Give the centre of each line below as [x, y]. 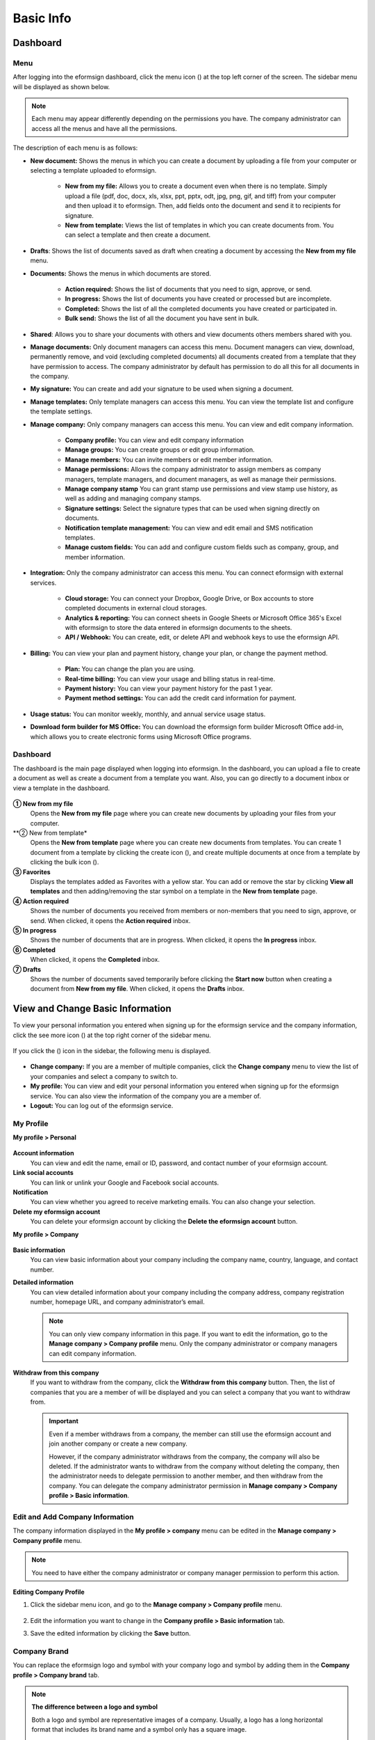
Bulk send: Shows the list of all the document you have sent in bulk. [162, 318]
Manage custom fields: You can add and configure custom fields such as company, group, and [202, 547]
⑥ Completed [34, 949]
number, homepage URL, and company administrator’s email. [117, 1302]
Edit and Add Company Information [74, 1517]
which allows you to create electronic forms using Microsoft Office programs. [141, 736]
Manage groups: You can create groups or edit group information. [160, 450]
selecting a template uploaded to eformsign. [93, 171]
